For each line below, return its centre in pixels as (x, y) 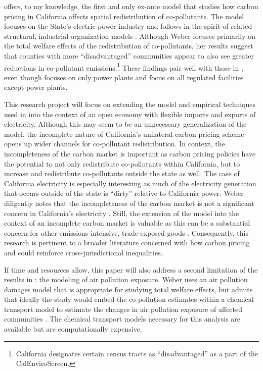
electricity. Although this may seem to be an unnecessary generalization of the (125, 124)
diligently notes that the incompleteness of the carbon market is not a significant (129, 203)
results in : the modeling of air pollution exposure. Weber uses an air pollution (126, 279)
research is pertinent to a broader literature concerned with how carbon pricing (127, 243)
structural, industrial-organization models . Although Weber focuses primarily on (130, 36)
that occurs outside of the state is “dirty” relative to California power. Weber (124, 193)
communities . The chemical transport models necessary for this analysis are (122, 319)
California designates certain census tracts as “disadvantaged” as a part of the (137, 353)
